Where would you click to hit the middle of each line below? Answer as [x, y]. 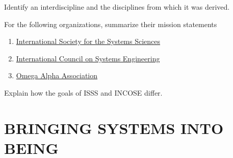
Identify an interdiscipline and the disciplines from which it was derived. [117, 7]
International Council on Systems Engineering [88, 58]
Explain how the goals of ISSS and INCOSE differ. [83, 92]
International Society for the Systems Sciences [88, 41]
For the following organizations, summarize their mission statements [111, 24]
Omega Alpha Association [57, 75]
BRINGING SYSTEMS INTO [114, 128]
